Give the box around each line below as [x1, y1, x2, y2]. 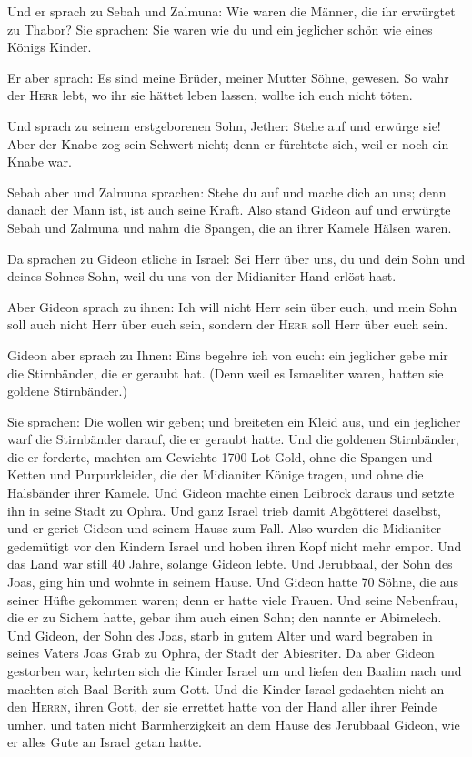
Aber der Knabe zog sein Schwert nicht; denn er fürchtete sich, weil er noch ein [7, 134, 449, 153]
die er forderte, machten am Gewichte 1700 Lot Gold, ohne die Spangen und [7, 447, 433, 466]
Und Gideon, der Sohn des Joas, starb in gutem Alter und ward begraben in [7, 625, 433, 644]
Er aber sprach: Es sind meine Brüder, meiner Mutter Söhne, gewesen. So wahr [7, 67, 449, 86]
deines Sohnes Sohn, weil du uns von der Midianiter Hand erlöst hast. [7, 267, 397, 286]
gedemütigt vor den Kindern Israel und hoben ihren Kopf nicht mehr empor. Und [7, 536, 462, 555]
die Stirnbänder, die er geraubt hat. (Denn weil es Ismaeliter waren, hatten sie [7, 363, 444, 382]
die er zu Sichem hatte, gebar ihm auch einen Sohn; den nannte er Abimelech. [7, 608, 442, 627]
